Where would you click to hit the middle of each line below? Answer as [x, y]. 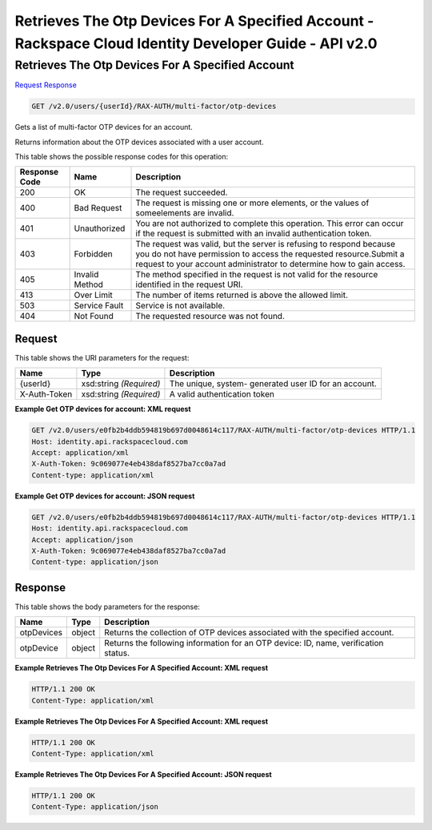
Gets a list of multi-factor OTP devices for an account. [104, 127]
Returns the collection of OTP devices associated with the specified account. [249, 633]
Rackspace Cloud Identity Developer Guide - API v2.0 [196, 43]
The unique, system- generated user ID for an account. [273, 384]
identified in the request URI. [189, 284]
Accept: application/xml [80, 453]
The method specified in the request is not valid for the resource [257, 275]
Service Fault [99, 306]
